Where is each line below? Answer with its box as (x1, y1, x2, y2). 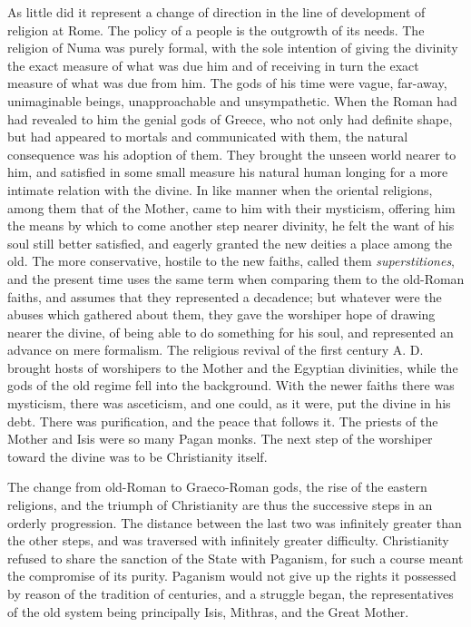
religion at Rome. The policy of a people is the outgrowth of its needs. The (7, 20, 425, 39)
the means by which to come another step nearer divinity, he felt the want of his (7, 216, 455, 235)
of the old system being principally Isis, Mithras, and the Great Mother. (7, 602, 409, 621)
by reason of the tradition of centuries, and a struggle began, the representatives (7, 584, 454, 603)
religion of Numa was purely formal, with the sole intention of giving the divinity (7, 38, 458, 57)
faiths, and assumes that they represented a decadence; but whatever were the (7, 287, 442, 306)
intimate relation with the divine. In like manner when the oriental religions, (7, 180, 433, 199)
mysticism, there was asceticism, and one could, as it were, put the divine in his (7, 394, 451, 413)
